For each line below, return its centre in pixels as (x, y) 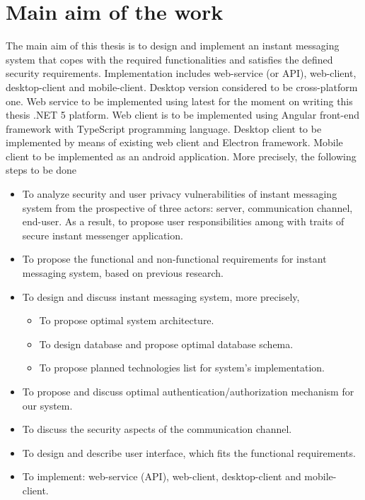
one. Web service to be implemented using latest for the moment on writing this (179, 101)
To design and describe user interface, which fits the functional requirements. (189, 452)
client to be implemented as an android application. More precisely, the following (181, 156)
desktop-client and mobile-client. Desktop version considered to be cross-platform (182, 87)
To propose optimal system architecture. (127, 320)
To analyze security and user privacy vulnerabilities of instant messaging (180, 194)
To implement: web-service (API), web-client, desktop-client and (162, 476)
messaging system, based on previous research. (123, 273)
